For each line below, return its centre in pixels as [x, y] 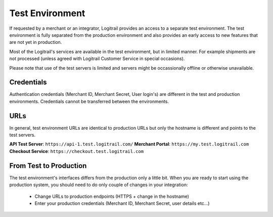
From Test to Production [48, 166]
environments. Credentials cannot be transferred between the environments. [89, 101]
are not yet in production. [36, 42]
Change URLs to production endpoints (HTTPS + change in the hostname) [112, 196]
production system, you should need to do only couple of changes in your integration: [99, 185]
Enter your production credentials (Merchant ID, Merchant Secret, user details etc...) [122, 203]
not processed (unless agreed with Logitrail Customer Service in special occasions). [97, 59]
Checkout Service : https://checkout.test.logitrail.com [77, 151]
